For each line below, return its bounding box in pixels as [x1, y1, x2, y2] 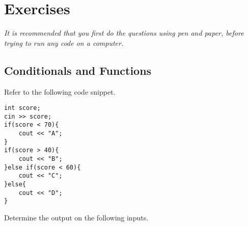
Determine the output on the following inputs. [4, 212, 149, 222]
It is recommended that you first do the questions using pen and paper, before [4, 27, 244, 38]
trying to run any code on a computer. [4, 37, 124, 48]
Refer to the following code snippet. [4, 86, 116, 97]
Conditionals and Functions [4, 62, 152, 78]
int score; [4, 104, 41, 112]
